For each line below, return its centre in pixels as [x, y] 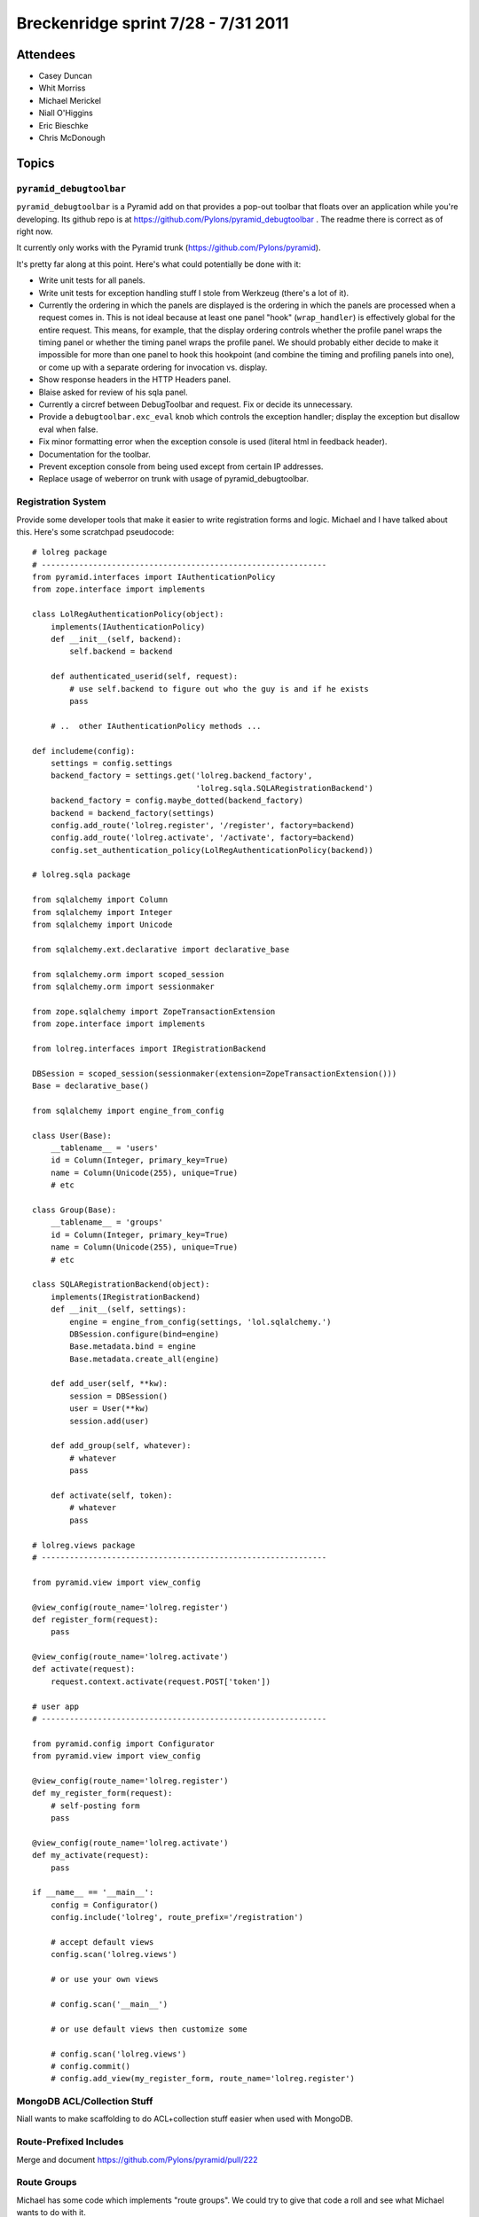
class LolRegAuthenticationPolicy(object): [128, 615]
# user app [56, 1706]
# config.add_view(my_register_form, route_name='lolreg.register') [202, 2079]
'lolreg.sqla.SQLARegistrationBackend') [285, 788]
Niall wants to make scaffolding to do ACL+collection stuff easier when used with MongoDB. [185, 2119]
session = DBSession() [119, 1396]
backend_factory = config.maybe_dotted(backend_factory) [177, 801]
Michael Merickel [70, 100]
